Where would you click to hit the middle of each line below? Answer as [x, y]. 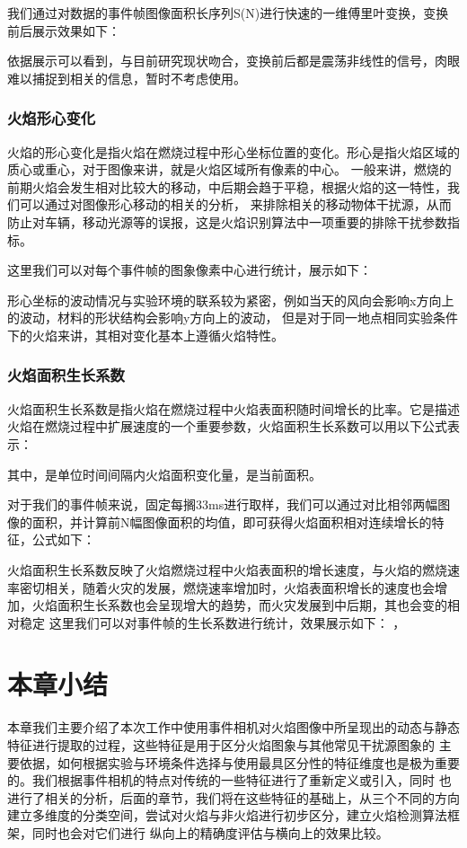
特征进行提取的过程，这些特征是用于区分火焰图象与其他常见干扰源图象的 [221, 745]
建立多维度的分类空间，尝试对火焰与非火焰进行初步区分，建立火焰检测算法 [227, 815]
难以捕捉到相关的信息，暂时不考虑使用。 [127, 78]
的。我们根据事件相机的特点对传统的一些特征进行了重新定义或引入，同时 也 [229, 780]
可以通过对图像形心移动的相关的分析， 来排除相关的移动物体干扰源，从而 [235, 204]
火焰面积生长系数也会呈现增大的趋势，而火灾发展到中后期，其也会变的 [239, 605]
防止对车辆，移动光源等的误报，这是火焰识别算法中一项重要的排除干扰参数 [227, 221]
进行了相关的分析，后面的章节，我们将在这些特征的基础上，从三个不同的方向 [233, 797]
